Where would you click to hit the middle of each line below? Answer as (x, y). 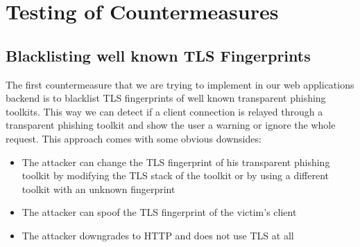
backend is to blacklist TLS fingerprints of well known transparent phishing (166, 98)
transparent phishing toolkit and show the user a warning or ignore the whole (171, 125)
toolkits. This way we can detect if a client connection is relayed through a (164, 111)
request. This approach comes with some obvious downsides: (134, 138)
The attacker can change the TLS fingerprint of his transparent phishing (176, 162)
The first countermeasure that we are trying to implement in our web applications (180, 84)
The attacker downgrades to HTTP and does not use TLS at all (158, 235)
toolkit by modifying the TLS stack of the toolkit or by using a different (175, 175)
